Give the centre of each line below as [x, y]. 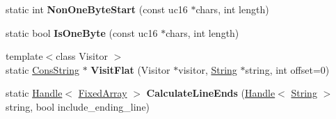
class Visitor [82, 56]
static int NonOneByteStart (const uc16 [97, 9]
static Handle [34, 93]
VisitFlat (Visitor [130, 69]
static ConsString [42, 69]
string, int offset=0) [287, 69]
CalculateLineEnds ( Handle [211, 93]
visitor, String [208, 69]
